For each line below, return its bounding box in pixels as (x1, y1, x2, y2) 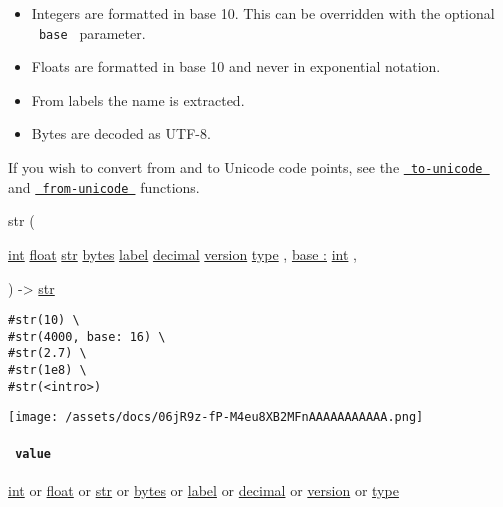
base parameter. (38, 22, 146, 43)
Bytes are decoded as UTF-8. (31, 123, 211, 144)
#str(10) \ (8, 313, 80, 328)
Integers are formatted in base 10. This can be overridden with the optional (31, 3, 495, 23)
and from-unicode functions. (8, 176, 200, 197)
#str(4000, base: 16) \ (8, 329, 166, 344)
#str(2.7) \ (8, 346, 87, 361)
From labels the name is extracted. (31, 89, 245, 110)
